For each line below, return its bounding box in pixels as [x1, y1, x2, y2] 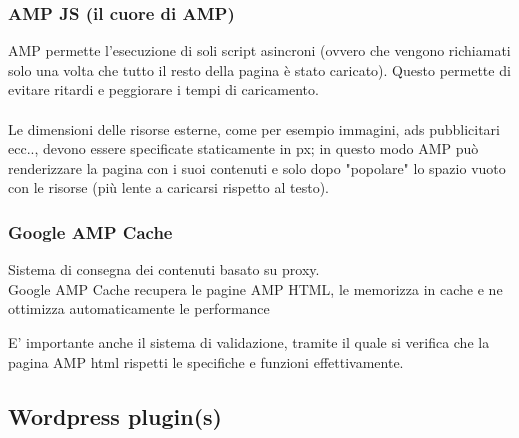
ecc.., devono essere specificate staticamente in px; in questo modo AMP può [8, 138, 479, 159]
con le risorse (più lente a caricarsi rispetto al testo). [8, 177, 329, 198]
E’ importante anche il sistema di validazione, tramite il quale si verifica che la [8, 331, 490, 352]
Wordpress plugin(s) [8, 400, 222, 431]
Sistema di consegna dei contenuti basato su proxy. [8, 259, 320, 280]
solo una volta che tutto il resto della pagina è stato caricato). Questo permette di [8, 59, 511, 80]
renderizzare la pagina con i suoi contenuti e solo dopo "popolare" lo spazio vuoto [8, 157, 506, 178]
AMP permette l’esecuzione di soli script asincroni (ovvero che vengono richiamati [8, 40, 511, 61]
